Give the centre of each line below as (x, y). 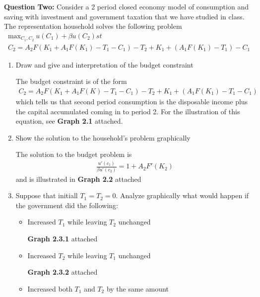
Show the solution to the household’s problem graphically (103, 137)
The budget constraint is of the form (71, 81)
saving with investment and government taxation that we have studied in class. (124, 16)
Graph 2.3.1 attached (63, 239)
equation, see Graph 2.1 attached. (69, 121)
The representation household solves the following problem (93, 26)
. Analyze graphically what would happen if (182, 195)
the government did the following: (67, 205)
